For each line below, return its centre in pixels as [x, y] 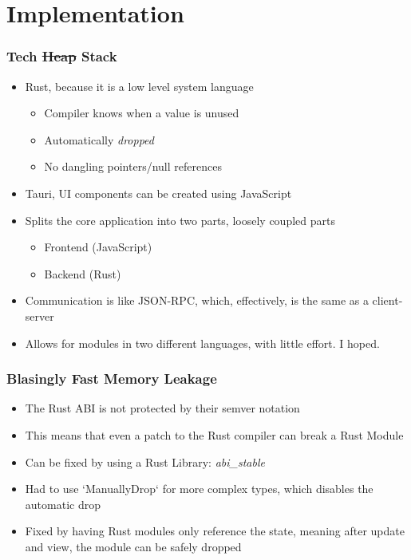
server [40, 315]
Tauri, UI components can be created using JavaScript [158, 193]
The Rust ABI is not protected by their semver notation [162, 408]
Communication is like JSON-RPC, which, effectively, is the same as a [197, 300]
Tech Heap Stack [62, 56]
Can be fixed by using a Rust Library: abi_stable [145, 461]
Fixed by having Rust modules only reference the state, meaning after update [215, 531]
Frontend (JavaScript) [98, 247]
